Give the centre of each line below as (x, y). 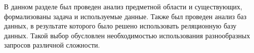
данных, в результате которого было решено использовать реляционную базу (120, 26)
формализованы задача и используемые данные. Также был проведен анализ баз (125, 16)
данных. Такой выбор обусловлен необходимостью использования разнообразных (127, 35)
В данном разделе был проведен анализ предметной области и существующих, (123, 6)
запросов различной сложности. (52, 45)
